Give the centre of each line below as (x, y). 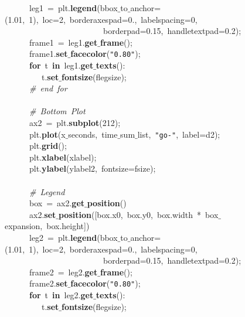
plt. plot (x (47, 134)
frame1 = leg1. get (63, 42)
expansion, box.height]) (47, 226)
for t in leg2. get (62, 295)
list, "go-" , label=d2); (179, 134)
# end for (48, 88)
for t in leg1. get (62, 65)
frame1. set (48, 54)
